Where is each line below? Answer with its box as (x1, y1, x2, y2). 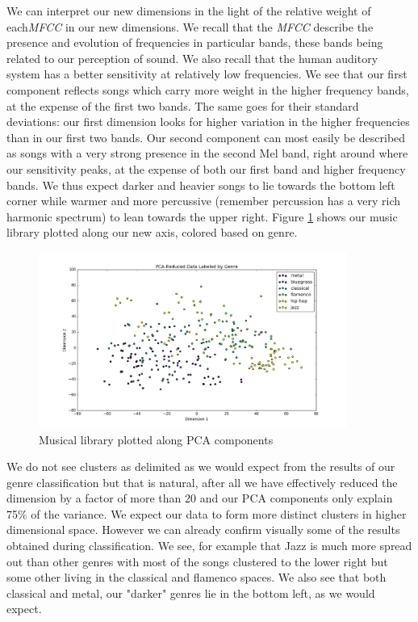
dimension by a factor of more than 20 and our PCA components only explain (6, 490, 393, 506)
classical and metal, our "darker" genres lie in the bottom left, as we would (6, 584, 375, 601)
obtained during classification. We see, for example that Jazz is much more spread (6, 537, 412, 554)
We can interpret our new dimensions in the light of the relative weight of (6, 2, 371, 19)
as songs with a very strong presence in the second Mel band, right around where (6, 145, 408, 162)
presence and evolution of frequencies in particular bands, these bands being (6, 34, 383, 51)
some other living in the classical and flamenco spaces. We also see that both (6, 569, 387, 586)
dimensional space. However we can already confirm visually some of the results (6, 521, 400, 538)
